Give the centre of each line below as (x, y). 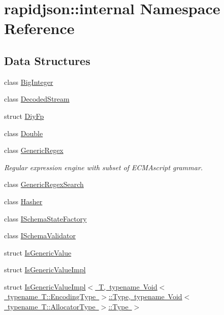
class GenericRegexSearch (44, 184)
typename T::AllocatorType (51, 307)
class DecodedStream (37, 99)
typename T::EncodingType (52, 296)
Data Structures (47, 60)
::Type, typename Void (145, 296)
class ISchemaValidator (40, 235)
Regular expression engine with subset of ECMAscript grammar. (104, 167)
